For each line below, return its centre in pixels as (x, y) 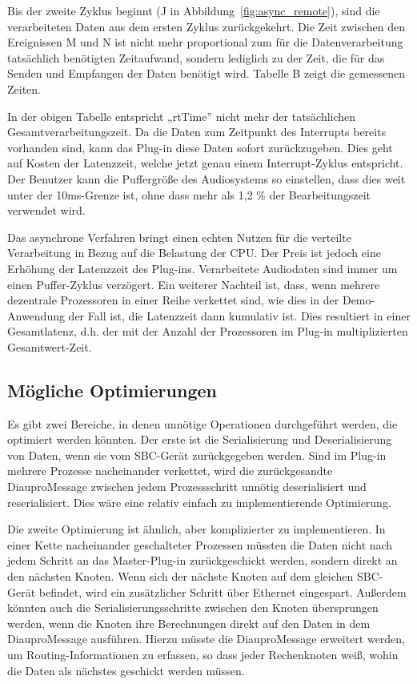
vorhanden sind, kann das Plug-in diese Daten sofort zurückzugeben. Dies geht (200, 147)
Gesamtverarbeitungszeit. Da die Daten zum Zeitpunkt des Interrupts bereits (197, 132)
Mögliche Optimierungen (112, 390)
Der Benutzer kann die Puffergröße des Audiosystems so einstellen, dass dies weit (206, 178)
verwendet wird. (46, 210)
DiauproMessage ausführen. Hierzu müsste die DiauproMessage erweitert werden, (206, 639)
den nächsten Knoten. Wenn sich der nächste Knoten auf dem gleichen (180, 576)
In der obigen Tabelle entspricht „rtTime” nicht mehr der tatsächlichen (182, 116)
